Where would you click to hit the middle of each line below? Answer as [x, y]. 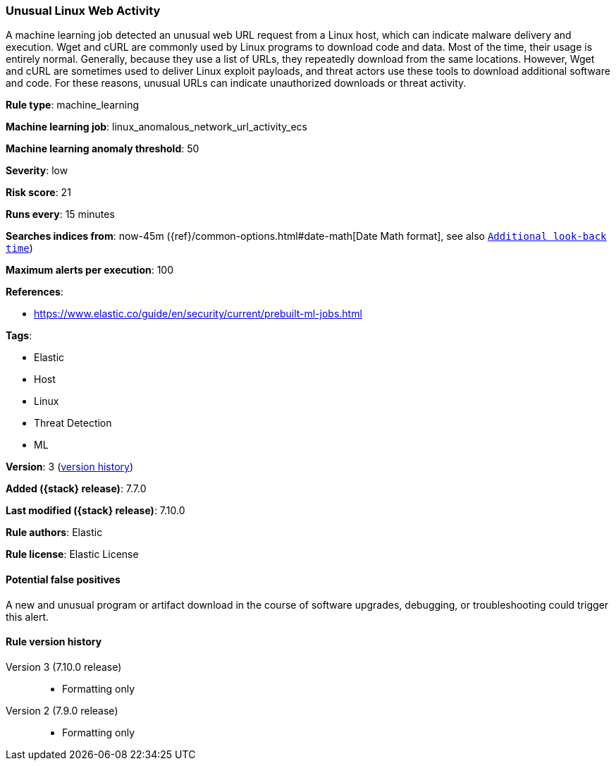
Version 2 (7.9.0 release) [62, 710]
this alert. [27, 616]
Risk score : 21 [38, 193]
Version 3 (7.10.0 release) [64, 667]
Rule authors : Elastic [54, 533]
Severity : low [37, 171]
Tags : [19, 336]
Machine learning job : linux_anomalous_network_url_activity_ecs [156, 127]
